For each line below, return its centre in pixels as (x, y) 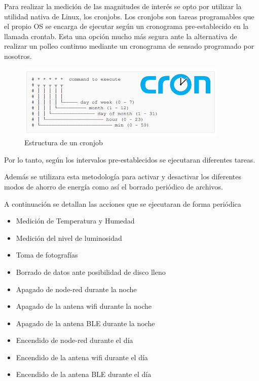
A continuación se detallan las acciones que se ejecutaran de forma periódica (123, 203)
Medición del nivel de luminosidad (69, 237)
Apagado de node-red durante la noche (76, 289)
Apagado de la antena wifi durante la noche (84, 306)
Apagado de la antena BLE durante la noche (85, 323)
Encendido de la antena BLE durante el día (84, 374)
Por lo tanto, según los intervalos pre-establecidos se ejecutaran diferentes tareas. (130, 159)
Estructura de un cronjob (64, 142)
